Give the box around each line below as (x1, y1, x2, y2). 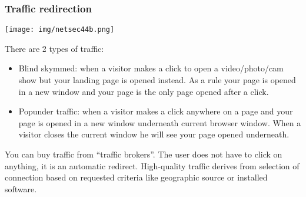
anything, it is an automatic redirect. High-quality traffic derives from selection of (5, 159, 300, 172)
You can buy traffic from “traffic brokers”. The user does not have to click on (5, 148, 282, 160)
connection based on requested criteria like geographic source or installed (5, 171, 268, 183)
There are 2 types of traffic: (5, 42, 104, 54)
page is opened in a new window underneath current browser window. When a (18, 116, 301, 129)
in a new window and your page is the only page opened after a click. (18, 85, 269, 97)
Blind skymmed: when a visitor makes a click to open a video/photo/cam (18, 62, 284, 74)
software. (5, 182, 37, 195)
